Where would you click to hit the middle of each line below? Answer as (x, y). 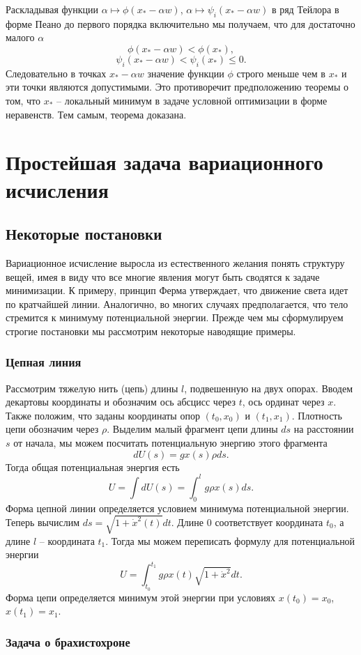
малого (20, 37)
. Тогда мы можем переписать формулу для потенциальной (230, 540)
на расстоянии (324, 429)
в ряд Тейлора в (305, 9)
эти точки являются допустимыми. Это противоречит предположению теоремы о (177, 87)
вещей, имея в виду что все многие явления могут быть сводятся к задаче (163, 276)
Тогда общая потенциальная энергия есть (93, 467)
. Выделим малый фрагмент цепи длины (192, 429)
